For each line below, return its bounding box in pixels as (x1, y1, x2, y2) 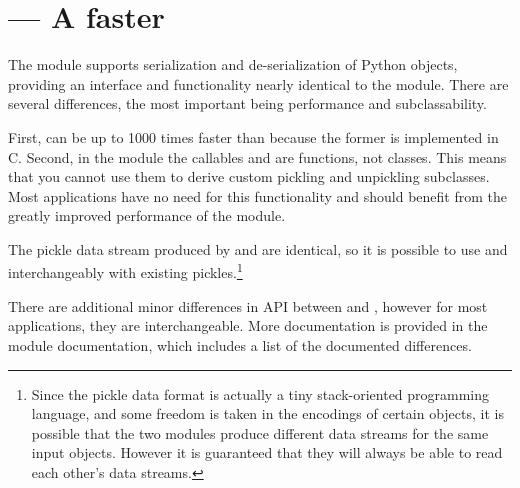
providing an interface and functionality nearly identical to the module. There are (8, 73, 509, 94)
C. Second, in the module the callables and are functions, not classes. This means (8, 146, 507, 167)
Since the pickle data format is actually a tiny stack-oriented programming (31, 383, 490, 404)
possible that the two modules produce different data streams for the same (31, 422, 489, 443)
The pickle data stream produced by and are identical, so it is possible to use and (8, 238, 508, 259)
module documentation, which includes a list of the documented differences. (8, 334, 472, 355)
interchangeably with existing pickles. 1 (8, 259, 243, 283)
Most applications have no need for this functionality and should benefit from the (8, 185, 507, 206)
